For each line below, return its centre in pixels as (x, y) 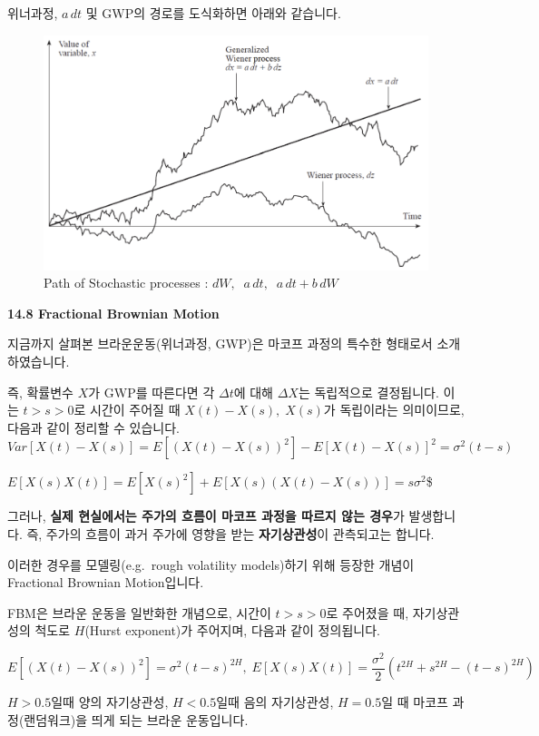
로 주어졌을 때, (367, 612)
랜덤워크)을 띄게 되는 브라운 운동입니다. (136, 720)
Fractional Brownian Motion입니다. (106, 582)
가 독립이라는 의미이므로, (394, 410)
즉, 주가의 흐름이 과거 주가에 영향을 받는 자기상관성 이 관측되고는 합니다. (230, 533)
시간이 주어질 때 (135, 410)
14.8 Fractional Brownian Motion (113, 313)
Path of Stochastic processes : (126, 283)
